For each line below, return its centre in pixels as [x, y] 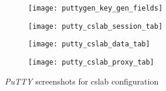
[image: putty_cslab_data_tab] [89, 44]
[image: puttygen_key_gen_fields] [96, 8]
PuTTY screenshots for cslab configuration [82, 81]
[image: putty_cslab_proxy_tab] [91, 62]
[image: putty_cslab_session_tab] [96, 26]
